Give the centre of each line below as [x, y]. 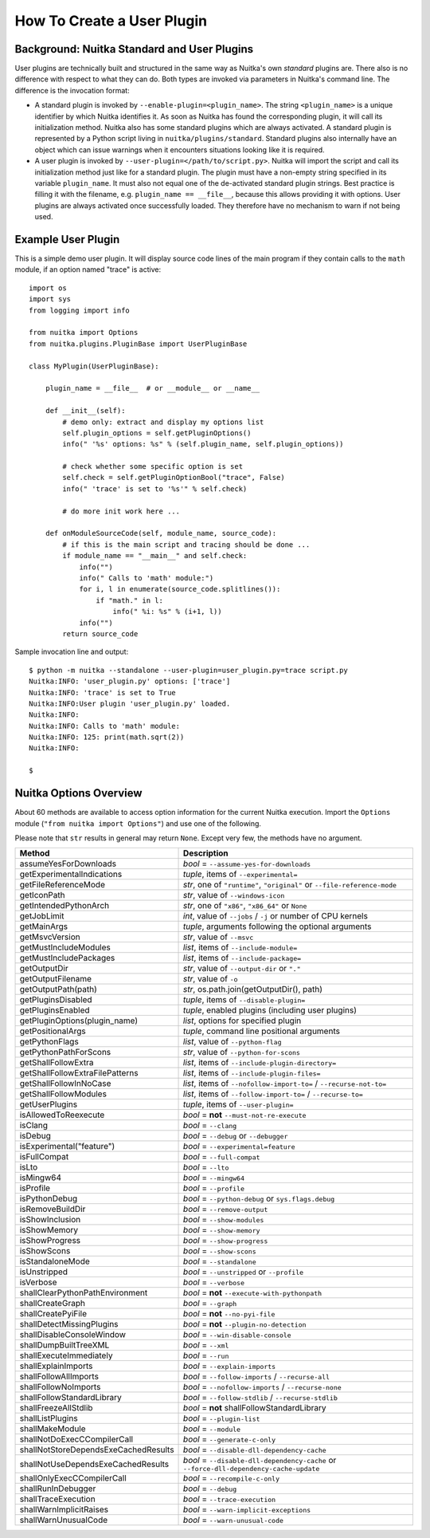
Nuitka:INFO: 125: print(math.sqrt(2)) [107, 737]
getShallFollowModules [63, 1094]
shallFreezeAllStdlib [56, 1408]
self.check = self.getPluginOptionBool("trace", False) [174, 478]
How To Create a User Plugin [111, 21]
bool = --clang [210, 1126]
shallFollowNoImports [60, 1387]
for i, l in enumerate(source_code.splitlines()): [180, 589]
